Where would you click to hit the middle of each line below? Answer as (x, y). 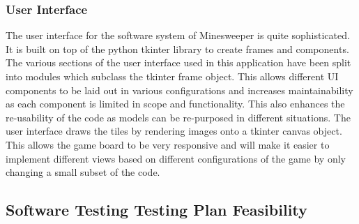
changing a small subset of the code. (83, 172)
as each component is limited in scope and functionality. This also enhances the (175, 104)
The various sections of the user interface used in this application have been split (178, 62)
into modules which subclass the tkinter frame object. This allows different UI (172, 76)
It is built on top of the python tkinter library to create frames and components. (177, 48)
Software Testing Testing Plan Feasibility (156, 210)
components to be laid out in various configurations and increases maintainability (179, 90)
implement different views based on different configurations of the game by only (176, 158)
